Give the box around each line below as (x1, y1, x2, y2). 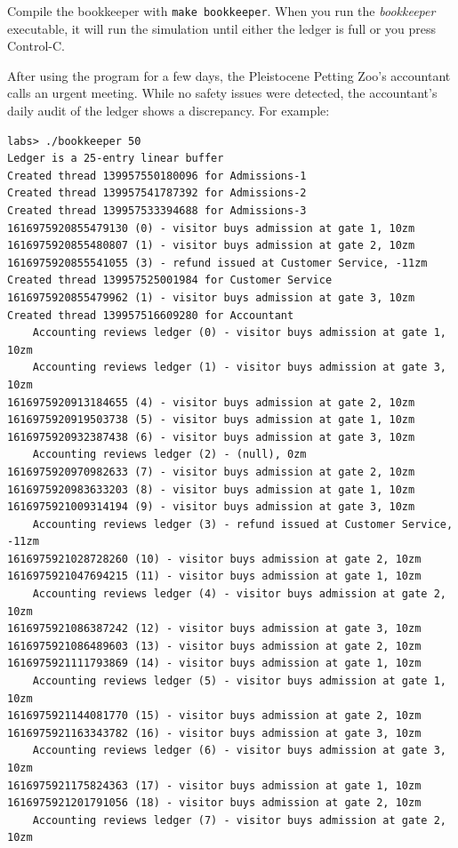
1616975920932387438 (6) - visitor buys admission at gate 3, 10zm (7, 430, 415, 444)
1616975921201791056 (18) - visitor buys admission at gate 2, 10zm (7, 796, 422, 810)
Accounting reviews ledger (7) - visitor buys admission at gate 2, (32, 813, 446, 827)
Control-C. (7, 36, 65, 55)
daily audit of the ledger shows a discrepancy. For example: (7, 101, 330, 120)
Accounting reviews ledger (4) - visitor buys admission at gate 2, (32, 588, 446, 601)
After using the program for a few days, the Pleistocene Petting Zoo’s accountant (7, 66, 451, 84)
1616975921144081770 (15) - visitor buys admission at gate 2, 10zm (7, 709, 422, 723)
